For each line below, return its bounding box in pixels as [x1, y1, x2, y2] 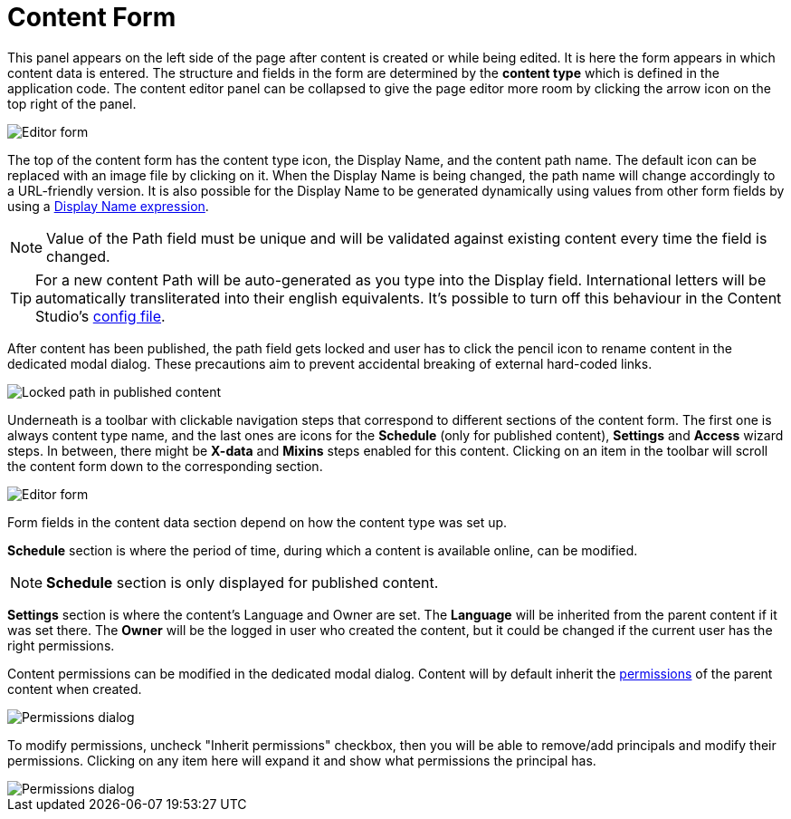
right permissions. [7, 637, 115, 653]
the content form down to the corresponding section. [7, 458, 323, 474]
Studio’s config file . [35, 306, 166, 325]
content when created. [7, 680, 142, 697]
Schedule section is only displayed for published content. [46, 573, 439, 592]
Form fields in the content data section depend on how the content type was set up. [7, 514, 508, 530]
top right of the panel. [7, 95, 137, 111]
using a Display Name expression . [7, 198, 209, 214]
